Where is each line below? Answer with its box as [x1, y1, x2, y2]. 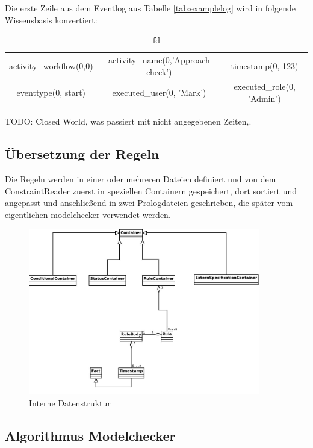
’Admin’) [248, 92, 281, 105]
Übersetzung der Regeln [5, 145, 160, 163]
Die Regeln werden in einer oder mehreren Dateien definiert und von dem [5, 172, 276, 185]
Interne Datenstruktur [29, 396, 111, 409]
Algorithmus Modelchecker [5, 426, 176, 444]
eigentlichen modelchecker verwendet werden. [5, 208, 171, 220]
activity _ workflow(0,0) [9, 59, 93, 72]
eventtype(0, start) [16, 86, 86, 99]
